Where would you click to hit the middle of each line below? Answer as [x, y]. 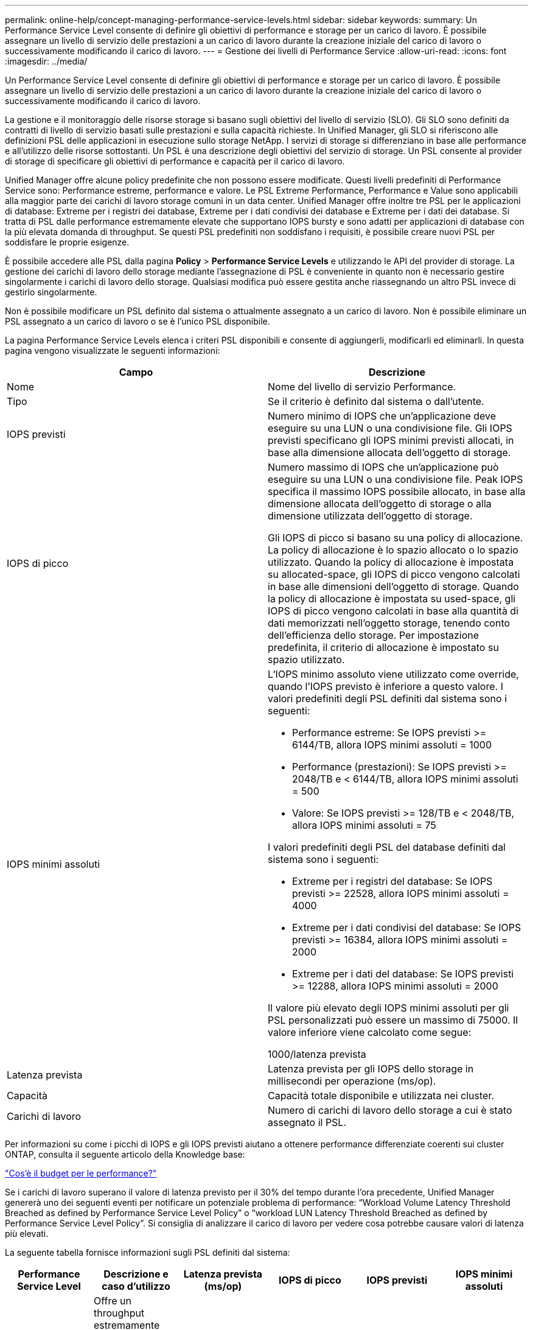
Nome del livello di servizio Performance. [362, 387]
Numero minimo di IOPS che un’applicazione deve [382, 416]
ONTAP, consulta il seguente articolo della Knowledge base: [125, 1154]
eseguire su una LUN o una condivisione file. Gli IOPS [390, 428]
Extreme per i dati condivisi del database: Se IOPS [407, 927]
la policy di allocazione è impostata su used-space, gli [392, 599]
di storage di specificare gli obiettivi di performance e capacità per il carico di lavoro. [175, 161]
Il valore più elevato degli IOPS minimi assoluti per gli [388, 1008]
